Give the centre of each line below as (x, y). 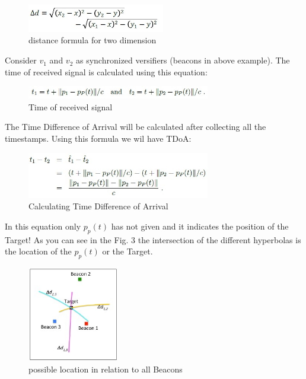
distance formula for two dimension (93, 40)
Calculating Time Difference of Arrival (98, 206)
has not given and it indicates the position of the (200, 226)
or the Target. (128, 251)
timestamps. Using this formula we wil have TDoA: (98, 138)
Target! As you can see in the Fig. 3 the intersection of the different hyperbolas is (153, 239)
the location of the (38, 251)
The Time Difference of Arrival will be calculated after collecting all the (136, 127)
